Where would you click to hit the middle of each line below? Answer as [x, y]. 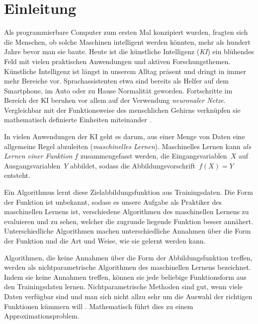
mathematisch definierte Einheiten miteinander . [78, 120]
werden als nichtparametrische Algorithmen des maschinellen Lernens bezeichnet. [128, 267]
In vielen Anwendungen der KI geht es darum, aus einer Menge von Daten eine [125, 136]
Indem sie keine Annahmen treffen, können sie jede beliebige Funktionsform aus [125, 277]
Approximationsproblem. [42, 316]
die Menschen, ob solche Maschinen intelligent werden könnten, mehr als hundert [127, 41]
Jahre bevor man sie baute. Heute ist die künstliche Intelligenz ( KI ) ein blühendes [129, 51]
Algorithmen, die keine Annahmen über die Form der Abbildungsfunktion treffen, [128, 257]
